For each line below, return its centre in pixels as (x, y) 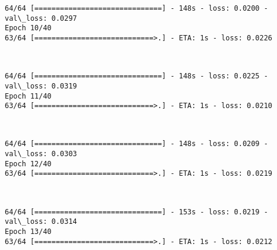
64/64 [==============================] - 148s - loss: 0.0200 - (136, 8)
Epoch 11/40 (28, 96)
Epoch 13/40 (28, 231)
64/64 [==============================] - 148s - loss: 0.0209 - (136, 144)
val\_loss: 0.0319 (41, 86)
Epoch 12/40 (28, 164)
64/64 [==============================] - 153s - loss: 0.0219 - (136, 212)
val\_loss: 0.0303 (41, 154)
